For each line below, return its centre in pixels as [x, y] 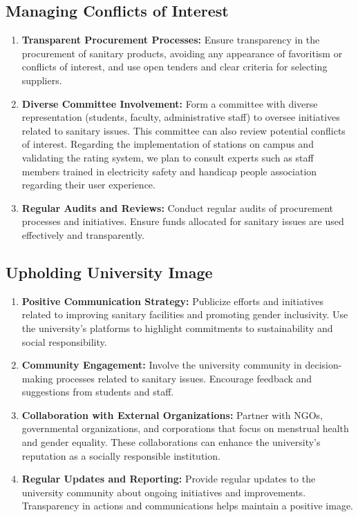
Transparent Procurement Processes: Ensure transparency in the [171, 40]
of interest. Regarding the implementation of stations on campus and [168, 144]
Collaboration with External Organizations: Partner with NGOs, [172, 414]
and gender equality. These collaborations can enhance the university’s [171, 442]
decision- [323, 365]
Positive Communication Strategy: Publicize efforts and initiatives [172, 301]
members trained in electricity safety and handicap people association [169, 171]
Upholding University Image [109, 272]
